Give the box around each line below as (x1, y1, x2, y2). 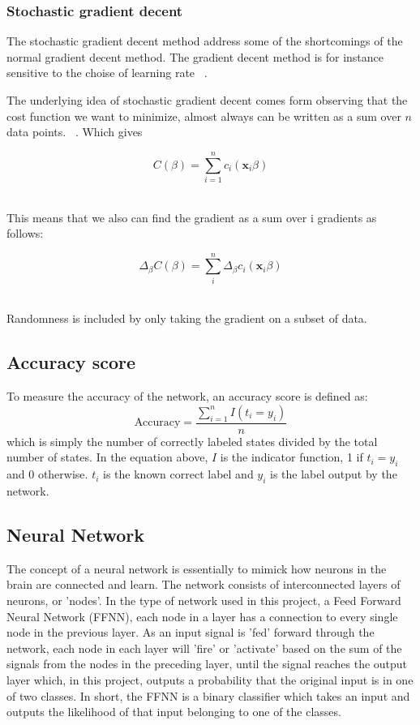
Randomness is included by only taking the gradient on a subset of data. (6, 310, 367, 327)
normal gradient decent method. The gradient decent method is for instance (6, 48, 384, 65)
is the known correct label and (103, 465, 254, 483)
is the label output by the (270, 465, 397, 483)
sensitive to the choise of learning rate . (6, 64, 208, 81)
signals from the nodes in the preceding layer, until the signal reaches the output (6, 655, 408, 672)
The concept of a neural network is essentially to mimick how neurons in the (6, 560, 387, 577)
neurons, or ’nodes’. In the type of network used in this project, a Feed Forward (6, 592, 401, 608)
